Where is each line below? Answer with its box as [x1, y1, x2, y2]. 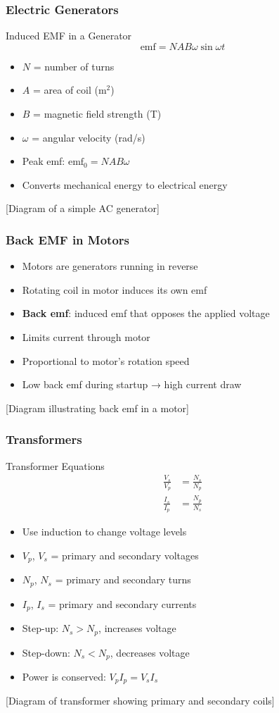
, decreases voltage [110, 645, 190, 659]
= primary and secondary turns [55, 572, 191, 587]
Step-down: [22, 645, 70, 659]
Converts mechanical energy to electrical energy [22, 177, 228, 192]
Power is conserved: [22, 669, 106, 683]
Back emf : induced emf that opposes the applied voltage [22, 306, 270, 321]
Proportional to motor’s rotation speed [22, 353, 190, 368]
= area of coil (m [32, 82, 107, 97]
